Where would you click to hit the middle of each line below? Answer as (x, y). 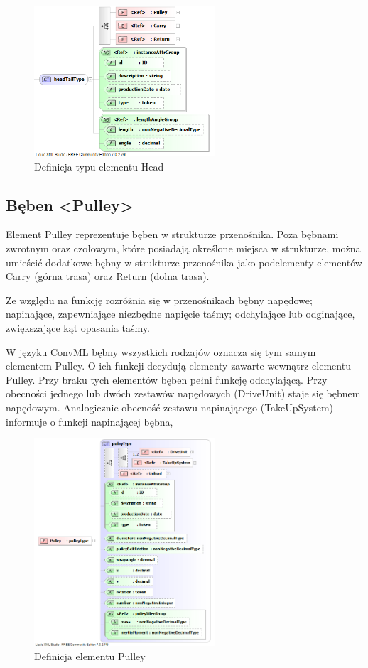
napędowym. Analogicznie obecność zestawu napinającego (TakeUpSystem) (170, 407)
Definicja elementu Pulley (90, 656)
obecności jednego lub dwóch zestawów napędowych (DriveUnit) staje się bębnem (183, 393)
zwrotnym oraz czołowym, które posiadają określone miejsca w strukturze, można (183, 248)
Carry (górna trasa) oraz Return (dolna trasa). (108, 276)
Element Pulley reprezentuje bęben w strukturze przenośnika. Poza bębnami (172, 234)
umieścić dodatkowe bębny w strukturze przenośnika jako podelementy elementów (184, 262)
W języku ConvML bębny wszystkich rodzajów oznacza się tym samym (161, 351)
